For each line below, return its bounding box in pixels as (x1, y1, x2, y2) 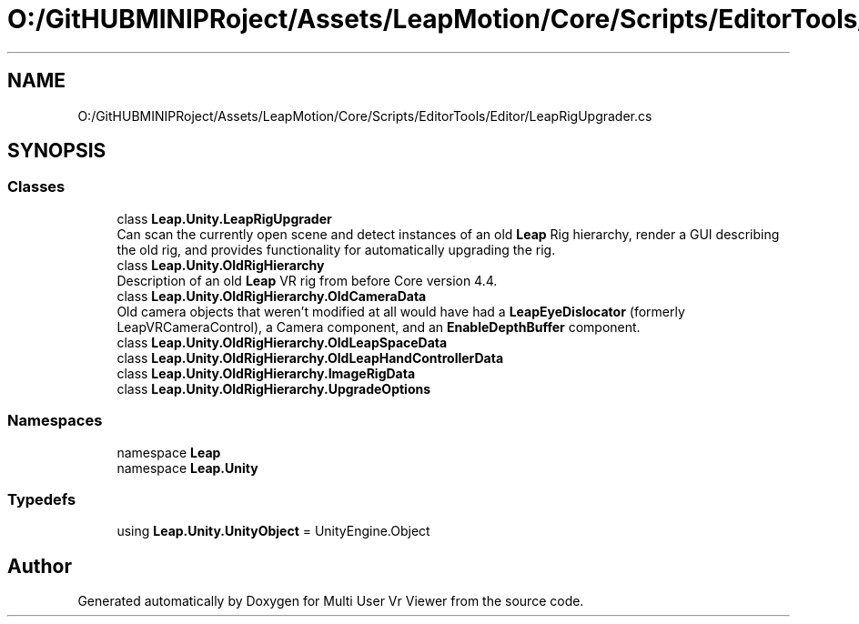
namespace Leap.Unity (116, 459, 258, 476)
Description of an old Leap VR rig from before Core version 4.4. (116, 272, 498, 288)
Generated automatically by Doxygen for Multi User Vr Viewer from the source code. (77, 593, 584, 609)
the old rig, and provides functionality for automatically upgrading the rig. (116, 241, 556, 257)
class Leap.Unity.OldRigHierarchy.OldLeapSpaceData (116, 334, 448, 350)
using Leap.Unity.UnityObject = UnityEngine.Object (116, 523, 430, 539)
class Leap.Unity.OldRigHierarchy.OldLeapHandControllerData (116, 349, 504, 366)
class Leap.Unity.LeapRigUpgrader (116, 210, 332, 226)
